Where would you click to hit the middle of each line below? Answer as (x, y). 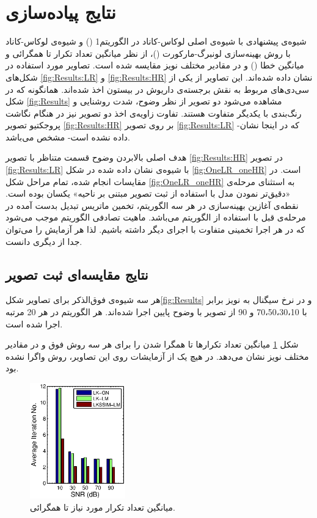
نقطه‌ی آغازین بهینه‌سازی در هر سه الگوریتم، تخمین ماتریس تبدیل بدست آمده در (152, 205)
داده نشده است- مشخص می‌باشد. (68, 137)
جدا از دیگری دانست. (44, 241)
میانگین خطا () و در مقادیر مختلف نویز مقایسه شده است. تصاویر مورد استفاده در (155, 65)
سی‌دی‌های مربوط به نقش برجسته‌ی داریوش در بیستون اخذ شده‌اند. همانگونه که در (158, 89)
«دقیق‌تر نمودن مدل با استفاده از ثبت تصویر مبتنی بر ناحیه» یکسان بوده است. (148, 193)
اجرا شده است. (34, 323)
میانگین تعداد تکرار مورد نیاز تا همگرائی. (103, 507)
